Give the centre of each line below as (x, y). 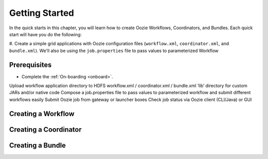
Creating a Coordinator (45, 130)
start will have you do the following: (45, 34)
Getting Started (42, 13)
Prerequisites (30, 65)
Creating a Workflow (42, 114)
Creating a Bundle (37, 145)
